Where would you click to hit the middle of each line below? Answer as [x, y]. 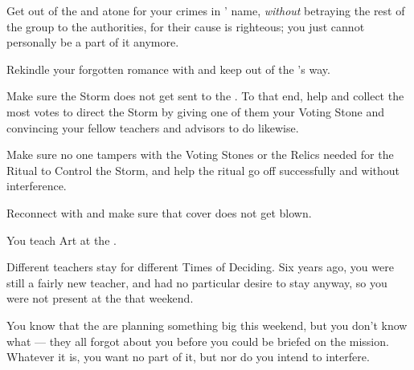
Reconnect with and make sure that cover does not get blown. [159, 212]
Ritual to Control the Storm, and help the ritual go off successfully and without [203, 170]
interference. [37, 186]
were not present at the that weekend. [100, 298]
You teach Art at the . [61, 240]
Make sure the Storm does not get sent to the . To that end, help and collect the [205, 96]
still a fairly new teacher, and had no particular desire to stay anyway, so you [197, 282]
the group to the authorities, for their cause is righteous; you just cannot [186, 26]
